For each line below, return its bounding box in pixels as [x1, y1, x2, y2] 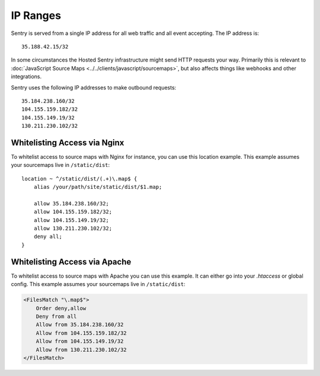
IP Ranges [11, 9, 62, 22]
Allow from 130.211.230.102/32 [36, 346, 127, 353]
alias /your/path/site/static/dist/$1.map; [33, 184, 162, 191]
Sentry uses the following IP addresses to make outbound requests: [11, 83, 177, 91]
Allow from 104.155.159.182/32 [36, 329, 127, 336]
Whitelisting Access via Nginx [11, 137, 124, 147]
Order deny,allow [36, 305, 87, 311]
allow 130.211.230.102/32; [33, 225, 113, 232]
